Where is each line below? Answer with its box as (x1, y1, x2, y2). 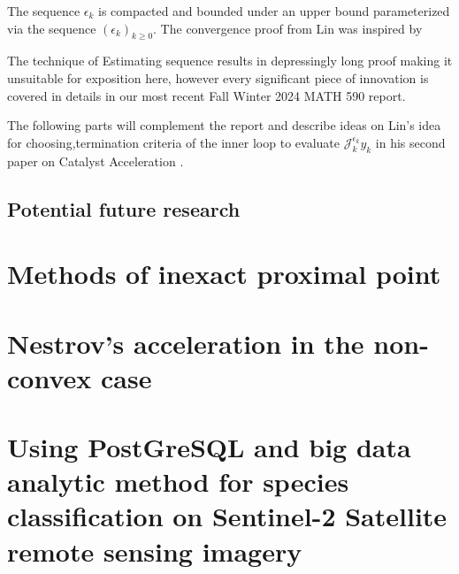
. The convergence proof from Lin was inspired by (153, 19, 423, 37)
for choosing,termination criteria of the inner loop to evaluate (7, 133, 340, 151)
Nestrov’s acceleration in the (7, 325, 364, 361)
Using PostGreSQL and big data (7, 429, 411, 465)
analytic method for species (7, 463, 349, 500)
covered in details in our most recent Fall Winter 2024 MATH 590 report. (7, 86, 406, 104)
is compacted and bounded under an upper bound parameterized (98, 2, 450, 19)
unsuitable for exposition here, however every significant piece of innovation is (7, 68, 429, 87)
